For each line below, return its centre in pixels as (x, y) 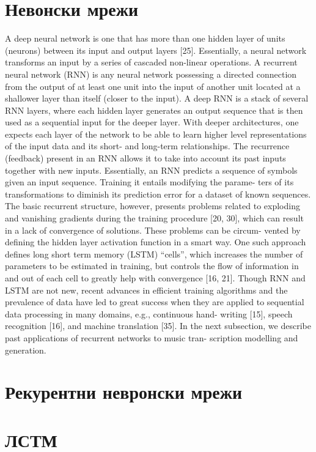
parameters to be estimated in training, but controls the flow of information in (152, 266)
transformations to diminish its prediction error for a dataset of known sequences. (158, 194)
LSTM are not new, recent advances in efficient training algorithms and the (146, 290)
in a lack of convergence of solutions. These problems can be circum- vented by (153, 230)
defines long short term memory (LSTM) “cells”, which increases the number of (154, 254)
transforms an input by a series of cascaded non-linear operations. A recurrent (151, 62)
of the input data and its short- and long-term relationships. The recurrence (147, 146)
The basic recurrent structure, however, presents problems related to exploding (152, 206)
